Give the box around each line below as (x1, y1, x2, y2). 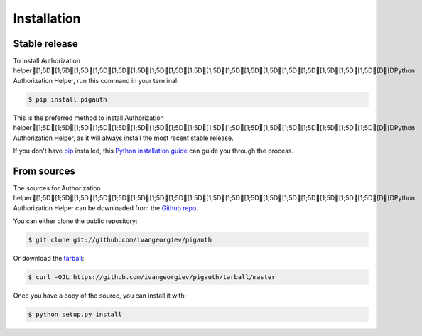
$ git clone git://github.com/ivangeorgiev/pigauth (28, 236, 212, 244)
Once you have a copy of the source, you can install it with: (13, 291, 187, 300)
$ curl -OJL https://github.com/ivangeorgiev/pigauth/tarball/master (28, 273, 276, 281)
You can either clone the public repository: (13, 217, 138, 225)
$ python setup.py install (28, 310, 122, 318)
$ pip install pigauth (28, 95, 107, 103)
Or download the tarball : (13, 254, 85, 263)
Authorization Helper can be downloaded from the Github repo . (13, 203, 198, 212)
